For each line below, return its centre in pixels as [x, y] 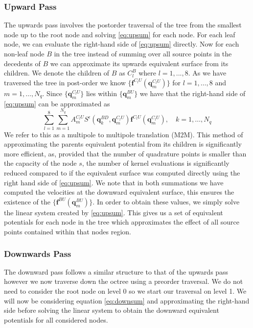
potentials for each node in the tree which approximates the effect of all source [122, 222]
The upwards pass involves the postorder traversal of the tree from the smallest [123, 25]
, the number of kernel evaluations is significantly [156, 163]
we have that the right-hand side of [193, 93]
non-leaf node [24, 53]
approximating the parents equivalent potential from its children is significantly [123, 144]
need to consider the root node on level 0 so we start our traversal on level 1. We [125, 291]
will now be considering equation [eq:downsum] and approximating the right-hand [127, 300]
